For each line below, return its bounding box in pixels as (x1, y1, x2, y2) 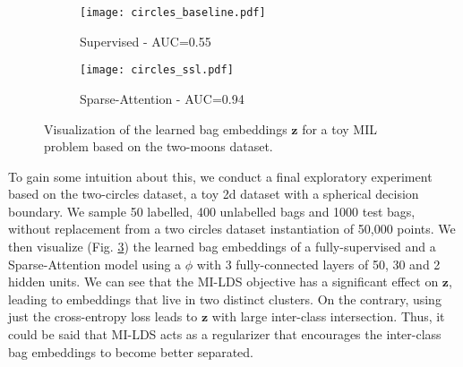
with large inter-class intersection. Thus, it (211, 307, 445, 326)
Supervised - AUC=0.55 (80, 31, 211, 50)
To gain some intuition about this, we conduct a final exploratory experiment (8, 166, 433, 185)
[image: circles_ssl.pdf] (80, 64, 234, 77)
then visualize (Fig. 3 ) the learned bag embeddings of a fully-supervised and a (8, 237, 436, 256)
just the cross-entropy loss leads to (8, 307, 198, 326)
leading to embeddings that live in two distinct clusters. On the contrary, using (8, 289, 442, 308)
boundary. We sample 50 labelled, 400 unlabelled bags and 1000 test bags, (8, 201, 416, 220)
